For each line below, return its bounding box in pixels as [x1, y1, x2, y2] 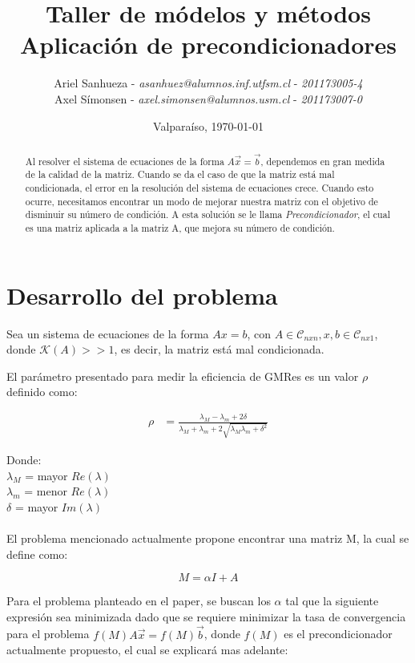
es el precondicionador [284, 625, 393, 642]
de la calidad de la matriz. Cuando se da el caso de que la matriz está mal [25, 168, 335, 181]
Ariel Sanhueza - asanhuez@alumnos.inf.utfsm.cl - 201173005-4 [54, 75, 363, 91]
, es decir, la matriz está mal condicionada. [114, 341, 324, 358]
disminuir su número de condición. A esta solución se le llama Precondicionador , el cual [25, 208, 390, 221]
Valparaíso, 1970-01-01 [153, 117, 264, 134]
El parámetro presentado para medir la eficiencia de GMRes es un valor [6, 367, 359, 384]
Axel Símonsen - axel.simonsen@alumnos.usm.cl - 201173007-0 [54, 90, 362, 107]
